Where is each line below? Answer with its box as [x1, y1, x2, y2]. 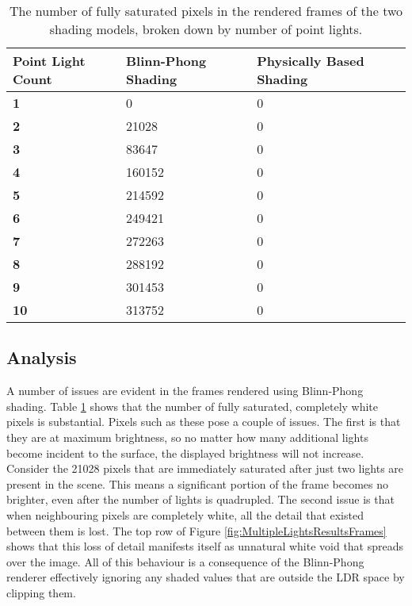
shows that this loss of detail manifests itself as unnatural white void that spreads [6, 538, 404, 554]
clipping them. [6, 584, 76, 600]
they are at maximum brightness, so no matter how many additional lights [6, 428, 368, 445]
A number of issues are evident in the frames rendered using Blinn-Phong [6, 382, 364, 399]
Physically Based [257, 52, 364, 70]
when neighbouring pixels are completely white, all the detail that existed [6, 506, 364, 523]
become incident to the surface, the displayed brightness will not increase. [6, 444, 364, 461]
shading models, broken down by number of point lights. [49, 20, 363, 38]
